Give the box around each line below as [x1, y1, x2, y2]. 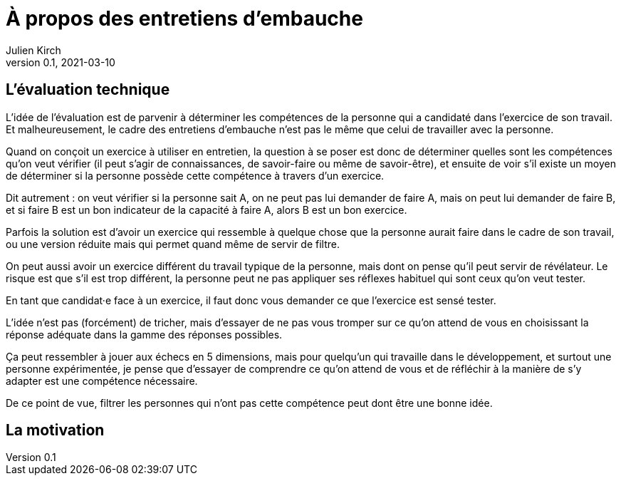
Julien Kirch [6, 43, 61, 56]
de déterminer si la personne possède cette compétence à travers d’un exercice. [6, 169, 385, 182]
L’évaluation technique [6, 81, 170, 99]
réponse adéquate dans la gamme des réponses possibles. [6, 328, 283, 341]
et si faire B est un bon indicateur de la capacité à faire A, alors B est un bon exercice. [6, 203, 407, 216]
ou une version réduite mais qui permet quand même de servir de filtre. [6, 237, 340, 250]
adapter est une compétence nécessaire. [6, 374, 198, 387]
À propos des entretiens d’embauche [6, 6, 363, 31]
